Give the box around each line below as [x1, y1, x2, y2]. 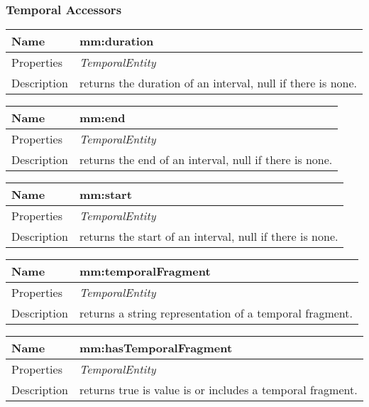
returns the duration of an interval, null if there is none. [79, 75, 358, 92]
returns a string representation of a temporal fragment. [79, 305, 353, 322]
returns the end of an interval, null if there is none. [79, 151, 333, 168]
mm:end [79, 109, 126, 126]
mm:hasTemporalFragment [79, 340, 233, 357]
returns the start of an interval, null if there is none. [79, 228, 338, 245]
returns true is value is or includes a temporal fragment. [79, 381, 358, 398]
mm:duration [79, 33, 154, 50]
